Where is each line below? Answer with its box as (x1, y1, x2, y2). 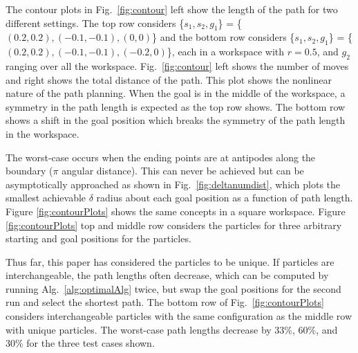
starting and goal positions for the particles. (6, 231, 191, 246)
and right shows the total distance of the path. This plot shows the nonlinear (6, 72, 332, 87)
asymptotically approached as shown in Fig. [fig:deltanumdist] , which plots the (6, 176, 341, 191)
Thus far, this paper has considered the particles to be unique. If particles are (6, 254, 335, 269)
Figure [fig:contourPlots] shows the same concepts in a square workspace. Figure (6, 203, 346, 218)
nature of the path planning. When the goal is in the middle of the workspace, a (6, 86, 346, 100)
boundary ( (6, 163, 53, 178)
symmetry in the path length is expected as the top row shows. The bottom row (6, 99, 346, 114)
